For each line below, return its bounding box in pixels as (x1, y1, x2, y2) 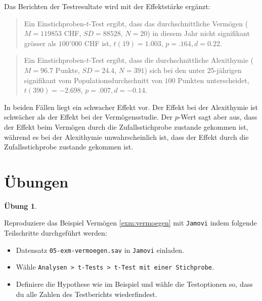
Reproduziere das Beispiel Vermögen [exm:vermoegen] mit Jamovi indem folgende (4, 217, 257, 228)
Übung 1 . (4, 200, 37, 211)
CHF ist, (84, 37, 111, 48)
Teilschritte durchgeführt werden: (4, 228, 107, 238)
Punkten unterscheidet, (178, 74, 249, 85)
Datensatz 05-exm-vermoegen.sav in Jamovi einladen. (16, 244, 185, 255)
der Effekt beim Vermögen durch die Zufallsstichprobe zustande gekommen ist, (4, 121, 248, 132)
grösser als (24, 37, 57, 48)
